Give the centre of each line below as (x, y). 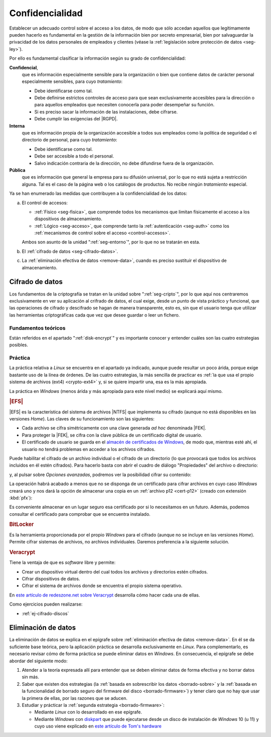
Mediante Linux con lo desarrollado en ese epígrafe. (88, 712)
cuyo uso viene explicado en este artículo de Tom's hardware (98, 726)
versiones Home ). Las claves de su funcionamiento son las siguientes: (82, 419)
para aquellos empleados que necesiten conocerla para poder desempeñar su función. (124, 105)
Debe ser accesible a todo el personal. (74, 156)
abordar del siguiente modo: (38, 661)
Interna (17, 126)
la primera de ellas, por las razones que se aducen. (75, 698)
